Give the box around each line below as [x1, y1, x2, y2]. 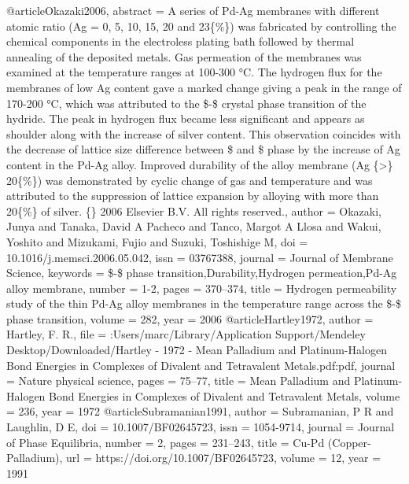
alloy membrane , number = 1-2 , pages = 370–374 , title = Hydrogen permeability [6, 279, 397, 296]
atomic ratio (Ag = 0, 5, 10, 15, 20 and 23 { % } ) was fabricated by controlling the [6, 17, 396, 34]
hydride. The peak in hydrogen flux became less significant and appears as [6, 110, 365, 127]
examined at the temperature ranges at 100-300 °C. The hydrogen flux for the [6, 64, 382, 80]
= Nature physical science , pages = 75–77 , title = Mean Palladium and [6, 372, 351, 389]
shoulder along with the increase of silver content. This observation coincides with [6, 125, 401, 142]
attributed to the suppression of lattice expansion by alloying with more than [6, 187, 379, 204]
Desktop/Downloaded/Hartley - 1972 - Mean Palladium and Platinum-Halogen [6, 342, 387, 358]
